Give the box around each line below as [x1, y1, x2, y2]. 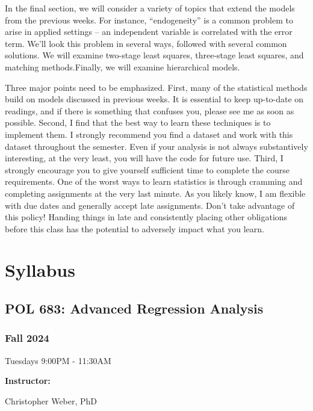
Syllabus [5, 258, 75, 282]
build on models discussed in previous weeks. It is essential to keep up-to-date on [5, 93, 304, 105]
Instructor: [5, 374, 51, 387]
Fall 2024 [5, 330, 49, 345]
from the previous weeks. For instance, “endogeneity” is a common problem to [5, 13, 293, 26]
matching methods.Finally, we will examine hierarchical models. [5, 60, 240, 73]
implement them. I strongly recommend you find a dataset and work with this [5, 128, 293, 140]
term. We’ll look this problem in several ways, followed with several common [5, 37, 287, 49]
